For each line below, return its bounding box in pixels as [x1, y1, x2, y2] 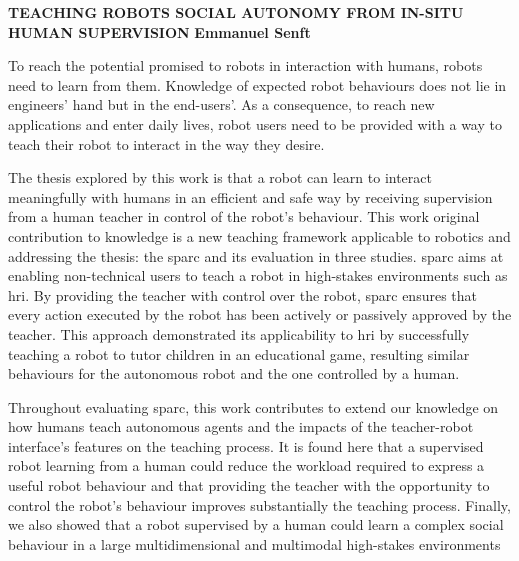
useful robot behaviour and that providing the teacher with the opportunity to [8, 475, 490, 496]
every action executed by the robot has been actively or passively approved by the [8, 304, 512, 325]
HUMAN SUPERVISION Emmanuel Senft [8, 21, 311, 42]
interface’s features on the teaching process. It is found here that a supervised [8, 435, 484, 456]
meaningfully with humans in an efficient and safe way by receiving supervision [8, 186, 493, 207]
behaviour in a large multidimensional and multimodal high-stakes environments [8, 533, 501, 554]
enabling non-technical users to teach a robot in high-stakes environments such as [8, 265, 508, 286]
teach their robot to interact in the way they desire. [8, 133, 325, 154]
